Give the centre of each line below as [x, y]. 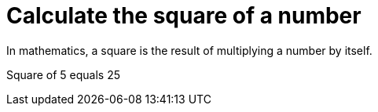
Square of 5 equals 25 [64, 74]
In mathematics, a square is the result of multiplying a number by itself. [189, 50]
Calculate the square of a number [184, 16]
